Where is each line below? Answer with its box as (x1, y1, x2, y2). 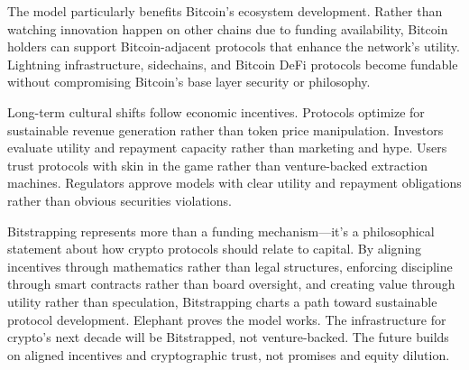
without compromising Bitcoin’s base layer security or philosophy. (7, 72, 371, 91)
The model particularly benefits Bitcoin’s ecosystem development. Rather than (7, 2, 443, 20)
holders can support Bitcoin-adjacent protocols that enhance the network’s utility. (7, 37, 460, 56)
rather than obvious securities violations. (7, 190, 232, 209)
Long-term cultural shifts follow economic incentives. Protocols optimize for (7, 102, 425, 121)
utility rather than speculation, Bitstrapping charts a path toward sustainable (7, 291, 437, 310)
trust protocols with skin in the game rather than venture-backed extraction (7, 155, 428, 174)
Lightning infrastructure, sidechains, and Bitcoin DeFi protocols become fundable (7, 54, 458, 73)
